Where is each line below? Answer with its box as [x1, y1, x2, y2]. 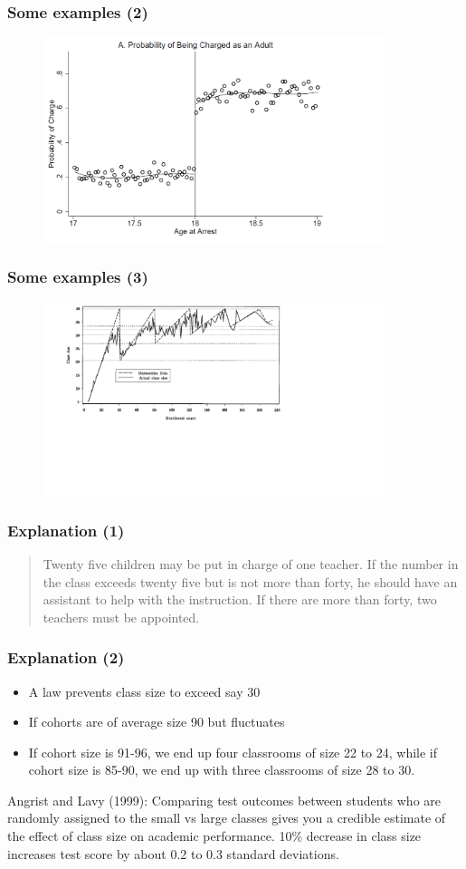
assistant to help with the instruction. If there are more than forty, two [43, 590, 437, 609]
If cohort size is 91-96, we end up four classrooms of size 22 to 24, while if [28, 742, 438, 761]
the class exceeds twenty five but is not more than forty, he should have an [43, 572, 458, 591]
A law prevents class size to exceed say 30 [28, 681, 261, 700]
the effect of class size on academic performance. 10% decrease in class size [7, 826, 422, 845]
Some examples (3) [7, 266, 148, 288]
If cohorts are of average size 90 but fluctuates [28, 712, 285, 731]
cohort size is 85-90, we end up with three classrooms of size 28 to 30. [28, 760, 415, 779]
